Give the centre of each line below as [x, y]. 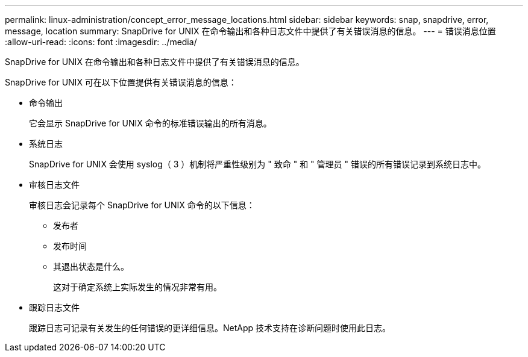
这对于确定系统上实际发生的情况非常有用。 [137, 287]
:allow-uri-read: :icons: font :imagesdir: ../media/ [101, 42]
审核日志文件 [54, 185]
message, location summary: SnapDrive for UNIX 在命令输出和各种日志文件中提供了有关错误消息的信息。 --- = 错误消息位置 [250, 31]
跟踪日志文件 [54, 307]
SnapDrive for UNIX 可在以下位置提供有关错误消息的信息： [121, 82]
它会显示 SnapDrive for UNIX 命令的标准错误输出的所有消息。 [150, 123]
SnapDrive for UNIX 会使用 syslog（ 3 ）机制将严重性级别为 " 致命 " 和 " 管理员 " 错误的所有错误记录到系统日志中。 [257, 164]
